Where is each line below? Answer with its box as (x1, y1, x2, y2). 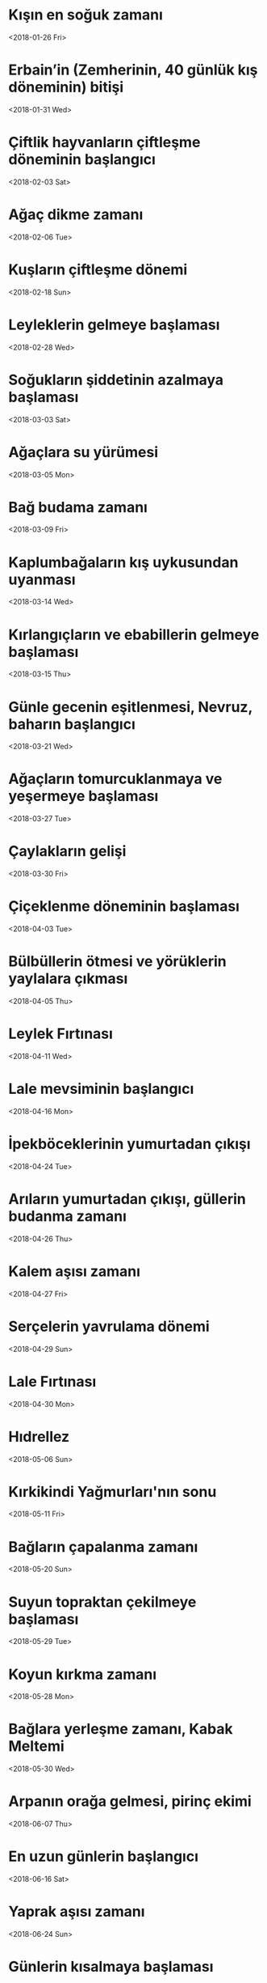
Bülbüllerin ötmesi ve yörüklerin (8, 952, 227, 971)
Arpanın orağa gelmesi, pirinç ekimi (8, 1792, 252, 1811)
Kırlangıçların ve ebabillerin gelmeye (8, 625, 260, 644)
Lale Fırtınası (8, 1372, 97, 1391)
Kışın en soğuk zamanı (8, 6, 163, 24)
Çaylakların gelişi (8, 842, 127, 861)
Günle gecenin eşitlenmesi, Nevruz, (8, 697, 252, 716)
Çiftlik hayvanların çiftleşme (8, 133, 201, 151)
